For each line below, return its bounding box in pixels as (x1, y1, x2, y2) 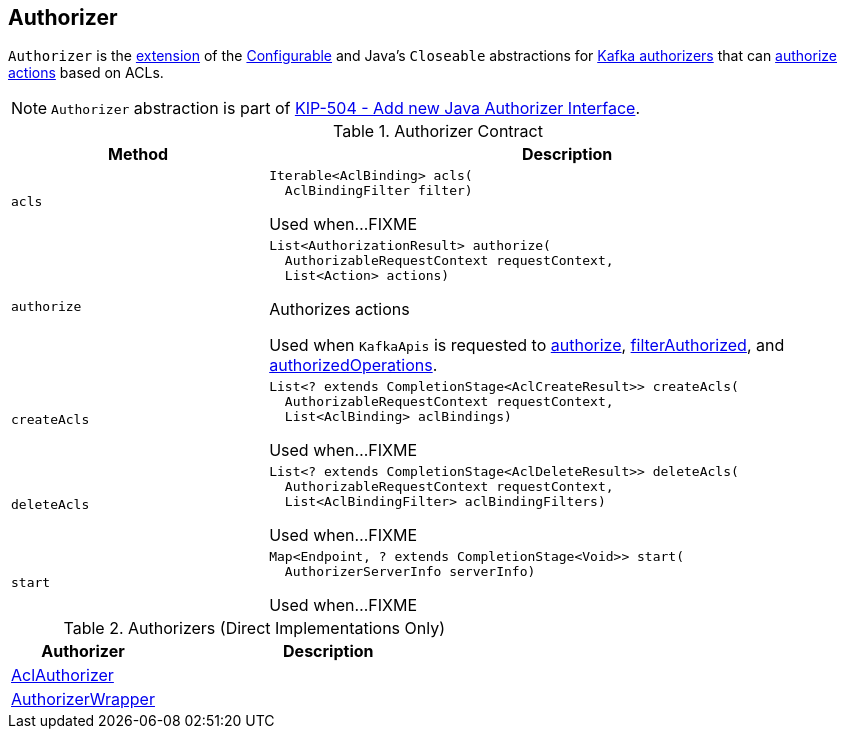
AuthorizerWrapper (11, 689, 155, 710)
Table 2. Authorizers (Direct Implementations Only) (63, 618, 445, 639)
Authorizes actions (269, 299, 410, 320)
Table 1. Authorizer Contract (333, 121, 543, 142)
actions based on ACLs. (8, 64, 164, 82)
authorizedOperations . (269, 355, 438, 376)
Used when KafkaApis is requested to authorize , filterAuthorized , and (269, 335, 785, 356)
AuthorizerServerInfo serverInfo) (284, 564, 536, 580)
